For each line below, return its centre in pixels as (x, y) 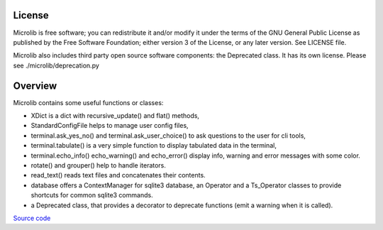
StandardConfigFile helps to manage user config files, (110, 126)
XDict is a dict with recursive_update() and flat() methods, (115, 115)
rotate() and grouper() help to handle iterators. (99, 165)
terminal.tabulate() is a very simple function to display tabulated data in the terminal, (154, 146)
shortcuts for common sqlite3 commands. (92, 195)
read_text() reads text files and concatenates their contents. (118, 175)
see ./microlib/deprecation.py (56, 65)
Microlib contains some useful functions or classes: (88, 102)
